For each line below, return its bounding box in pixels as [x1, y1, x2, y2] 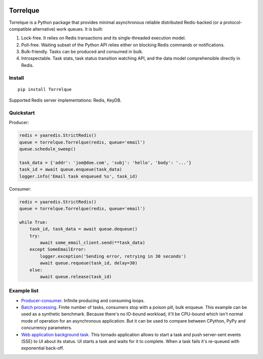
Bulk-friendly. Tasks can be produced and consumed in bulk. [21, 49, 144, 54]
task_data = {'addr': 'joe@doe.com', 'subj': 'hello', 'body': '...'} [19, 160, 192, 165]
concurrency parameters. [21, 325, 73, 331]
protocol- [223, 19, 242, 25]
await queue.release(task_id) [39, 274, 112, 279]
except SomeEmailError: [29, 247, 86, 252]
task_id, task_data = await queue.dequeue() [29, 226, 138, 232]
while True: [19, 219, 48, 225]
